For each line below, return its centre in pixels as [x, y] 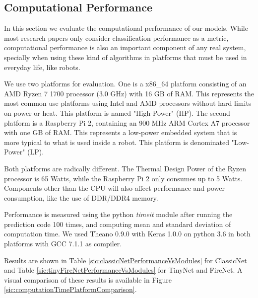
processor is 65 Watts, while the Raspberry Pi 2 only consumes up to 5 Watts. [123, 178]
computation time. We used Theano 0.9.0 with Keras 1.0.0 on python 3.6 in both [127, 234]
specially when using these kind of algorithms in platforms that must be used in [126, 57]
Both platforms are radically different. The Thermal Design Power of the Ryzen [125, 168]
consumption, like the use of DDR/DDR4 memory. [81, 197]
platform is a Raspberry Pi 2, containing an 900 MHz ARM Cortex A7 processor [127, 122]
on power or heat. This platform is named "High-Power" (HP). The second [117, 112]
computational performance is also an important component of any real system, [125, 47]
